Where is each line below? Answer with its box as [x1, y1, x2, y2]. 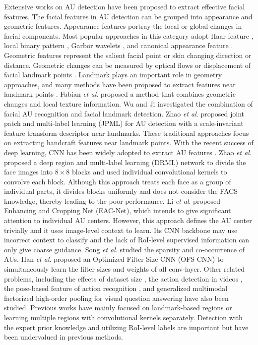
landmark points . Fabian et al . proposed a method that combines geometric [4, 89, 236, 99]
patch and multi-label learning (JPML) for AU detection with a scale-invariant [4, 118, 244, 128]
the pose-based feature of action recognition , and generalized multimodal [4, 283, 228, 293]
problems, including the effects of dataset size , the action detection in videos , [4, 273, 243, 284]
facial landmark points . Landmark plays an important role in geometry [4, 69, 222, 80]
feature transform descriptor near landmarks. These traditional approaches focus [4, 127, 249, 138]
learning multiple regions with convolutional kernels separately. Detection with [4, 312, 243, 322]
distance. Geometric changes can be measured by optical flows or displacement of [4, 59, 251, 70]
